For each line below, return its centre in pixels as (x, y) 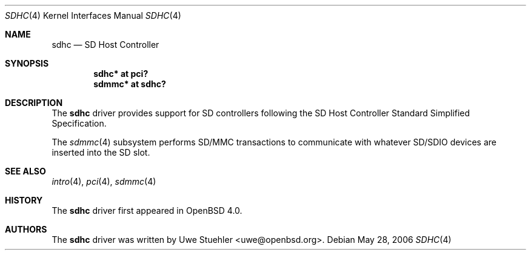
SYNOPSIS (27, 63)
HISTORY (24, 200)
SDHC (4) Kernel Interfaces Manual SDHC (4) (93, 15)
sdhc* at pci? (121, 74)
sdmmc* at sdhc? (130, 84)
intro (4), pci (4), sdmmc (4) (104, 181)
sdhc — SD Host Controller (105, 45)
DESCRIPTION (34, 103)
